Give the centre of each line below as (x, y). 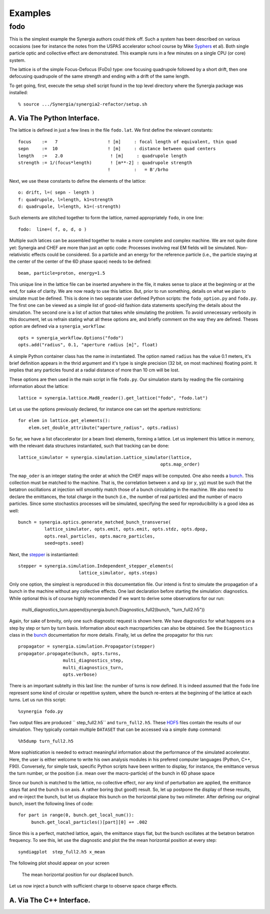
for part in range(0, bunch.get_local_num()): (76, 815)
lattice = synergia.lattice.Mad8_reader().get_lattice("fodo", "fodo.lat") (113, 398)
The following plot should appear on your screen (59, 863)
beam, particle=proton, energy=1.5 (62, 273)
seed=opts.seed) (64, 543)
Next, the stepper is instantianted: (44, 554)
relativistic (20, 254)
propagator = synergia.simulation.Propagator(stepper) (87, 646)
